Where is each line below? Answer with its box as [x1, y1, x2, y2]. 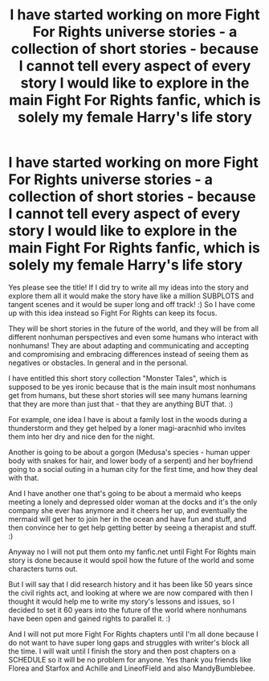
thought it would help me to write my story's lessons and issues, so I [8, 597, 235, 606]
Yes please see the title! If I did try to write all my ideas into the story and [8, 282, 249, 292]
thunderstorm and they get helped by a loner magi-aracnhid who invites [8, 423, 247, 433]
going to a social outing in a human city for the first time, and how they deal [8, 464, 259, 474]
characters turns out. [8, 564, 78, 573]
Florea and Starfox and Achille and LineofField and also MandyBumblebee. [8, 663, 255, 673]
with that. [8, 473, 39, 482]
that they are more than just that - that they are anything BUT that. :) [8, 399, 234, 408]
